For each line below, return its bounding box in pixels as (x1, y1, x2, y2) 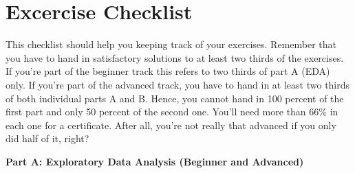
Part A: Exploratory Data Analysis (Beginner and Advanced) (6, 154, 304, 168)
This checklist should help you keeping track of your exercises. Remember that (6, 37, 336, 51)
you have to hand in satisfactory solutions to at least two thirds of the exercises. (6, 50, 344, 65)
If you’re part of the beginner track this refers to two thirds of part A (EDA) (6, 64, 330, 78)
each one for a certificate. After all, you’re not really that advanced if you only (6, 117, 336, 132)
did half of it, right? (6, 131, 89, 146)
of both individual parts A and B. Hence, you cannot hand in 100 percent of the (6, 91, 344, 105)
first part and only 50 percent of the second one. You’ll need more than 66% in (6, 104, 338, 119)
